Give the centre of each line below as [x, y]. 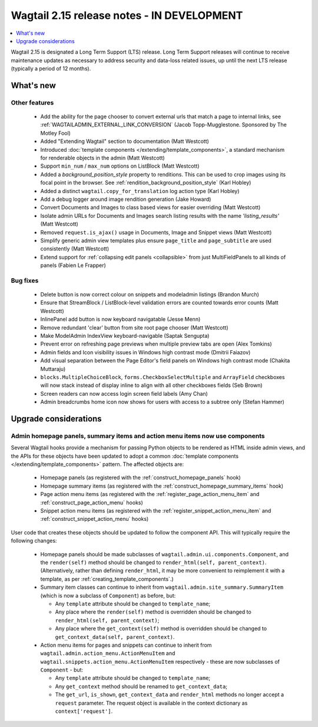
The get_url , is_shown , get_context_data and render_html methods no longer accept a [170, 695]
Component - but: [62, 670]
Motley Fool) [55, 133]
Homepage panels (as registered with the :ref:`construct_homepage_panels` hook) [140, 478]
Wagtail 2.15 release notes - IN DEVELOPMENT [127, 15]
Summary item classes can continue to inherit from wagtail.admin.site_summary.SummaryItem [162, 587]
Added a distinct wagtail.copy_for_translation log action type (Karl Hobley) [140, 191]
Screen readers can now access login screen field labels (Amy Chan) [124, 393]
